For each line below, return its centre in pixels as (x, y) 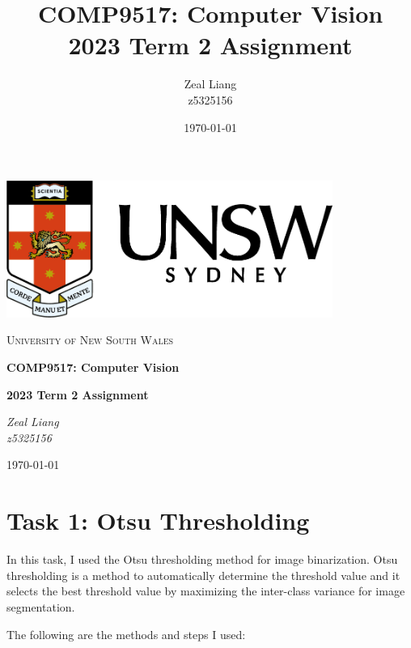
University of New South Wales (90, 340)
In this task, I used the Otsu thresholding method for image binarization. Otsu (202, 559)
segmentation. (41, 606)
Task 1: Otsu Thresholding (158, 520)
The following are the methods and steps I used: (126, 634)
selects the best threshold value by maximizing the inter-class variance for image (206, 591)
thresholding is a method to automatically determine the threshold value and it (203, 575)
